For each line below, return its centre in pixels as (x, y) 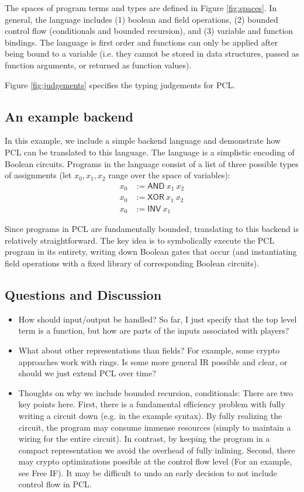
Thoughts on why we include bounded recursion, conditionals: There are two (156, 392)
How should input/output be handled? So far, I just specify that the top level (158, 319)
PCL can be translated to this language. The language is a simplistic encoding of (150, 152)
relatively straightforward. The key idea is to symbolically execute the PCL (140, 240)
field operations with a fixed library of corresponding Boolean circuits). (132, 263)
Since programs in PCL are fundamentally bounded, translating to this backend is (152, 229)
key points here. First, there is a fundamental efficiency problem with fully (152, 404)
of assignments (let (38, 175)
